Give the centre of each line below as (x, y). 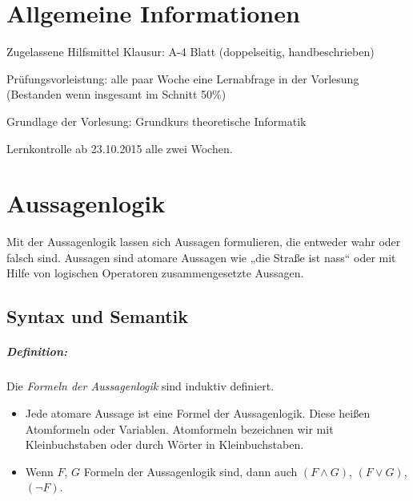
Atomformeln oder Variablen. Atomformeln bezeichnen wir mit (179, 428)
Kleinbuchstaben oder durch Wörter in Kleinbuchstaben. (164, 444)
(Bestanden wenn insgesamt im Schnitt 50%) (116, 94)
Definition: (37, 352)
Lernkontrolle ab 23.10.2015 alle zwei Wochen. (120, 148)
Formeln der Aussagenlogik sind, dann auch (190, 471)
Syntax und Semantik (98, 316)
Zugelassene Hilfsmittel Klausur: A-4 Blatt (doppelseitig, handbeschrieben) (190, 52)
